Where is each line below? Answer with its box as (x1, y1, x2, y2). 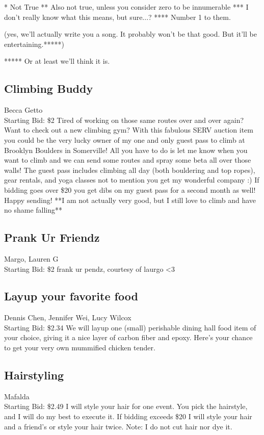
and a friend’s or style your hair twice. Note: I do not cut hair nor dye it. (4, 421, 232, 431)
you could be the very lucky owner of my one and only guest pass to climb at (4, 134, 245, 145)
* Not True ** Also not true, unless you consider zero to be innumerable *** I (4, 2, 249, 12)
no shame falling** (4, 204, 63, 215)
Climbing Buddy (4, 81, 93, 96)
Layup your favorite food (4, 288, 138, 304)
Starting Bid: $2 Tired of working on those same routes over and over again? (4, 114, 244, 125)
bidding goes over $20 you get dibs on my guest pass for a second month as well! (4, 184, 256, 195)
